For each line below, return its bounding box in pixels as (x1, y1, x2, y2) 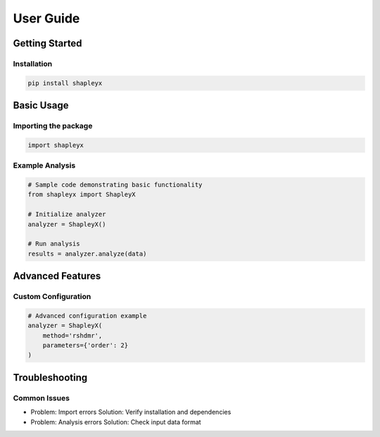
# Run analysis (27, 240, 80, 248)
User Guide (13, 11, 80, 26)
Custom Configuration (13, 292, 91, 302)
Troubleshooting (13, 372, 88, 384)
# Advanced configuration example (27, 312, 147, 319)
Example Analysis (13, 160, 76, 170)
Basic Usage (13, 99, 69, 112)
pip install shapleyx (27, 79, 103, 87)
